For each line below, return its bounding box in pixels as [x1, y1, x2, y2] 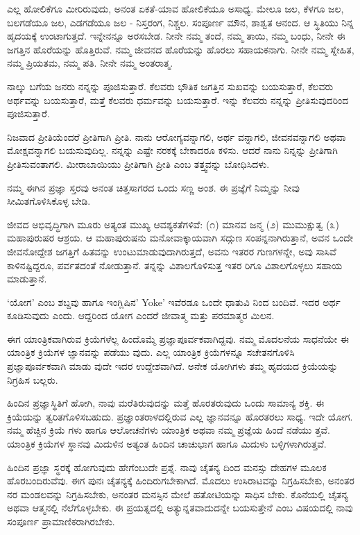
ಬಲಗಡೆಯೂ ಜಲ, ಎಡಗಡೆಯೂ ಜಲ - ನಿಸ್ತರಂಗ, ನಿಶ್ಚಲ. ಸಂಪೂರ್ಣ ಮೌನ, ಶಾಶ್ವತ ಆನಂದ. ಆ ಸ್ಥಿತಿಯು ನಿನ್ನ [7, 15, 354, 29]
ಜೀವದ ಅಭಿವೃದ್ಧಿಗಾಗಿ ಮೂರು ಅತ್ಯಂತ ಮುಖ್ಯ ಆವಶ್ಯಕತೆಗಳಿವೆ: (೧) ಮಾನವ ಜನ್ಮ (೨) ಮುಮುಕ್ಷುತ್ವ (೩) [7, 216, 339, 231]
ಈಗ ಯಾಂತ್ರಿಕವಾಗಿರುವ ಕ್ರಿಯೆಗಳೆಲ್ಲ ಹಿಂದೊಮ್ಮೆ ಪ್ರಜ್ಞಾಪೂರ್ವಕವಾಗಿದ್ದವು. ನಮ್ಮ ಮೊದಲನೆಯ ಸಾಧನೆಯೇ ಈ [7, 331, 349, 346]
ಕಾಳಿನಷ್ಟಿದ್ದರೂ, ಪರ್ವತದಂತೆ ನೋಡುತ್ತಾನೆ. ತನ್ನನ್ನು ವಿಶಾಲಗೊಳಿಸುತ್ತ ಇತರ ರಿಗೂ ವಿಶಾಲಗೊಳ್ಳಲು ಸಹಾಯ [7, 257, 343, 272]
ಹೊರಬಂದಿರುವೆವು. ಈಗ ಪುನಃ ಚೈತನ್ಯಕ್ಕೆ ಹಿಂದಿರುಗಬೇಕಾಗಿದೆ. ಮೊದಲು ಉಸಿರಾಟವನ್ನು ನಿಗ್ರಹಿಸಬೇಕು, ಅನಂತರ [7, 473, 354, 488]
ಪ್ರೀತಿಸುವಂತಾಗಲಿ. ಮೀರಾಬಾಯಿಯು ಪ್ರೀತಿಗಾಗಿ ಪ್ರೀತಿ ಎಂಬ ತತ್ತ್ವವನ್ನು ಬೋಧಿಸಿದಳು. [7, 156, 270, 171]
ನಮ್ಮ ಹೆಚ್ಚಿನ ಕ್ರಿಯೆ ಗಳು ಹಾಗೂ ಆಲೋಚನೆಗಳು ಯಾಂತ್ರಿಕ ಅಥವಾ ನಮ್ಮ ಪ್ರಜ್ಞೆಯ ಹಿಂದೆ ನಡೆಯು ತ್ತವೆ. [7, 423, 330, 437]
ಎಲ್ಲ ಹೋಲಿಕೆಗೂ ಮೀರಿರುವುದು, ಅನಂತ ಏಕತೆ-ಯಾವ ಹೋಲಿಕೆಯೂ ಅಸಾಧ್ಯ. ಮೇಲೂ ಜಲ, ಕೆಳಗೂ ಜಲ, [7, 1, 344, 15]
